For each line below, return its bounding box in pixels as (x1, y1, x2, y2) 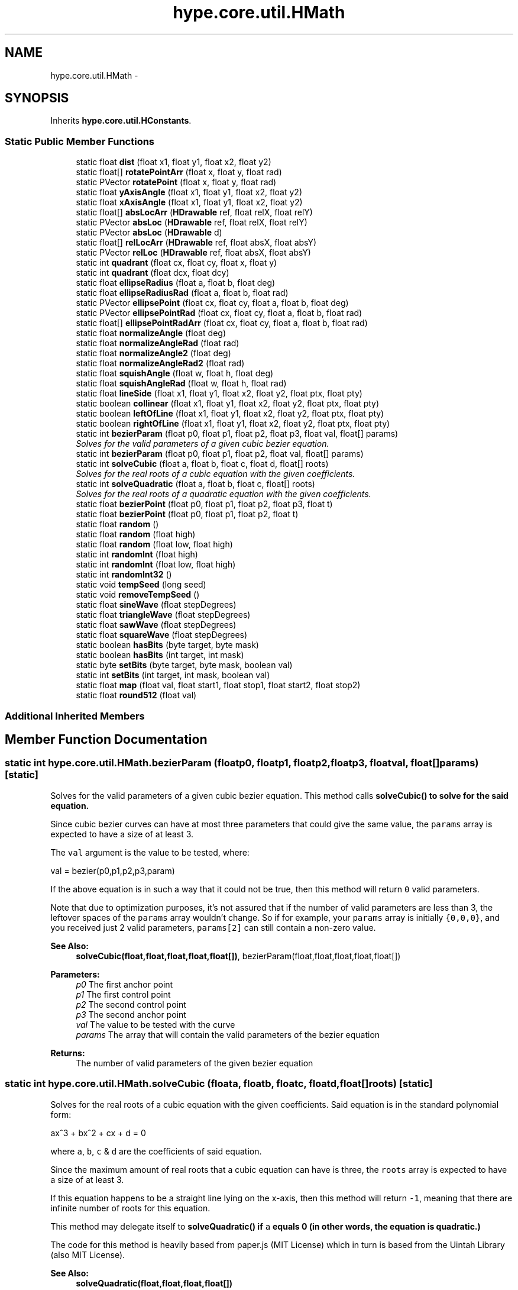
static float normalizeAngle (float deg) (76, 328, 226, 338)
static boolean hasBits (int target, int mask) (76, 650, 244, 660)
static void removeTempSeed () (76, 589, 200, 600)
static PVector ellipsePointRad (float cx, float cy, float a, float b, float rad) (76, 308, 362, 318)
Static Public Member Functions (5, 135, 155, 147)
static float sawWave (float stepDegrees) (76, 620, 237, 630)
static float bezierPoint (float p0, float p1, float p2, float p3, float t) (76, 499, 333, 509)
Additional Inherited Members (5, 709, 145, 722)
